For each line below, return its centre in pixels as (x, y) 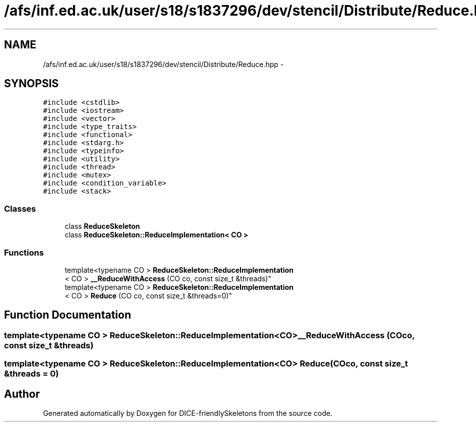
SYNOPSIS (32, 84)
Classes (20, 208)
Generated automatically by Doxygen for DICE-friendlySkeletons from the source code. (188, 413)
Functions (24, 252)
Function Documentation (68, 315)
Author (22, 394)
